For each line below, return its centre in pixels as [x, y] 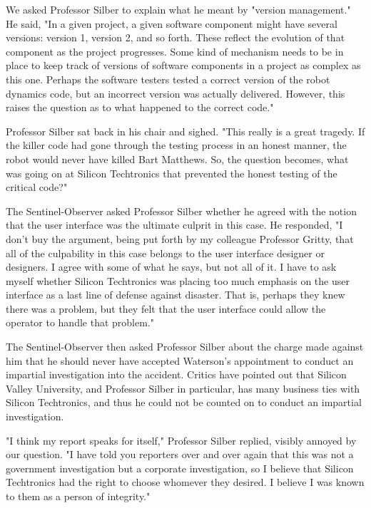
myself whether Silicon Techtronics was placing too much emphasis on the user [178, 280]
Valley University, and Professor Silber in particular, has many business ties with [183, 388]
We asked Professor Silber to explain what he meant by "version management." [178, 9]
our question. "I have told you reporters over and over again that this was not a [180, 454]
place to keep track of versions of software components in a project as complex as [183, 65]
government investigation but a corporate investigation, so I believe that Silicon [180, 468]
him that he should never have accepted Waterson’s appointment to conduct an [180, 360]
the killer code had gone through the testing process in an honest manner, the [176, 145]
